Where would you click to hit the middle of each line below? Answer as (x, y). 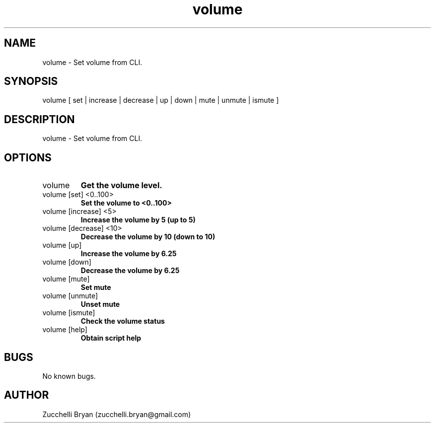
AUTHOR (27, 395)
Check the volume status (123, 321)
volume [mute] (66, 279)
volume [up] (62, 245)
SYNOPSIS (31, 81)
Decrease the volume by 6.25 (130, 271)
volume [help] (65, 330)
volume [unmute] (70, 296)
